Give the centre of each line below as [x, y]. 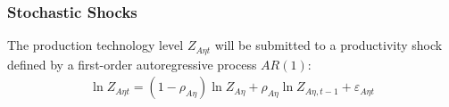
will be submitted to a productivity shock [328, 45]
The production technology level [96, 45]
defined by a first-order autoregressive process [132, 64]
